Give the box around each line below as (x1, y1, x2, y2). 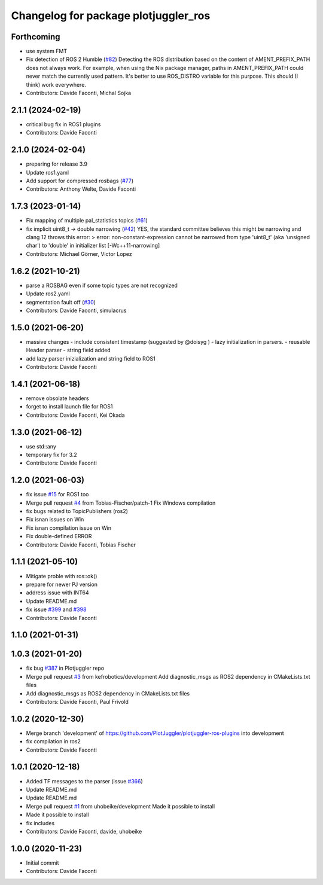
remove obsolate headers (26, 395, 89, 402)
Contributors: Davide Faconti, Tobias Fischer (26, 541, 136, 548)
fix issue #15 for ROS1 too (26, 491, 89, 498)
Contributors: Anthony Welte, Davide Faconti (26, 185, 136, 193)
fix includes (26, 819, 55, 826)
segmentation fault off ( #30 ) (26, 298, 96, 306)
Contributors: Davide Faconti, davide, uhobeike (26, 828, 142, 835)
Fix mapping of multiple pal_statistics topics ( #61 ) (26, 217, 148, 224)
